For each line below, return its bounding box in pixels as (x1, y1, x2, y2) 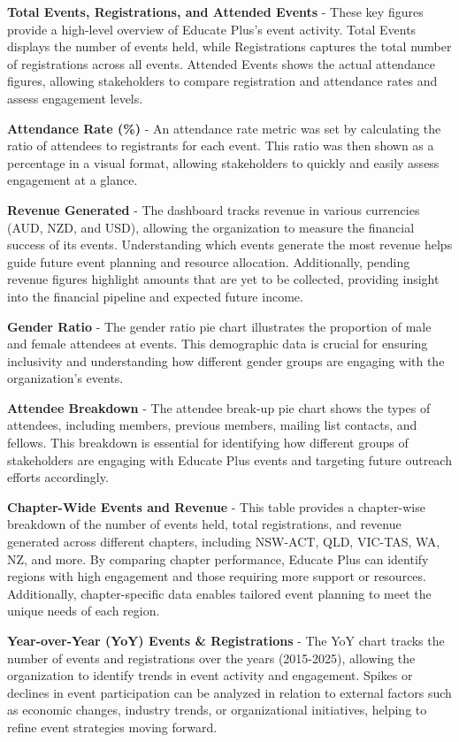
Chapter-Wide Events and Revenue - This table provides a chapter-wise (7, 497, 425, 516)
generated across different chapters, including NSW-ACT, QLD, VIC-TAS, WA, (7, 532, 440, 551)
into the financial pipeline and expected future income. (7, 287, 303, 305)
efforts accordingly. (7, 468, 109, 486)
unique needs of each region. (7, 601, 160, 620)
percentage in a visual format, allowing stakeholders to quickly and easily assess (7, 153, 440, 172)
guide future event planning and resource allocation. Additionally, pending (7, 252, 410, 271)
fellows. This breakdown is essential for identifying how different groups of (7, 433, 409, 452)
